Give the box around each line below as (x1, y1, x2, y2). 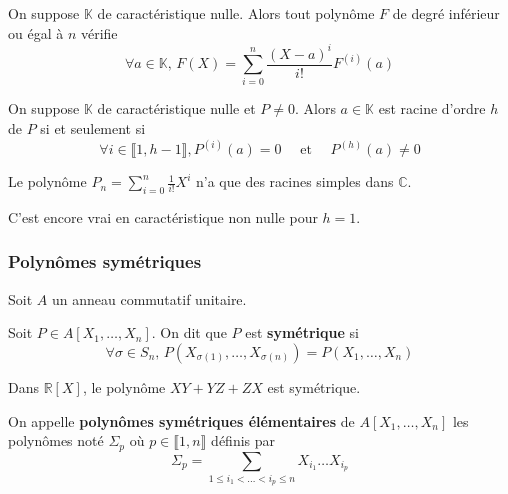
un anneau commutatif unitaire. (51, 288, 247, 309)
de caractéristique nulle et (97, 98, 256, 119)
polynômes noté (8, 430, 104, 451)
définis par (211, 430, 276, 451)
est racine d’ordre (378, 98, 486, 119)
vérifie (80, 22, 118, 43)
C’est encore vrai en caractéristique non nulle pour (8, 206, 318, 227)
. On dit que (151, 322, 227, 343)
